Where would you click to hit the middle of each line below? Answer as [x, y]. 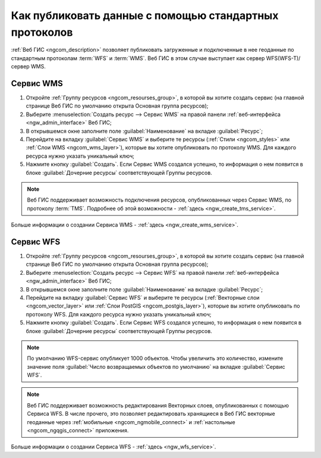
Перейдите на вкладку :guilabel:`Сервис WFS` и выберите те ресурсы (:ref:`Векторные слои [143, 297]
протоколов [42, 32]
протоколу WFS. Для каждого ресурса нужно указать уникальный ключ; [119, 314]
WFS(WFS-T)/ [283, 58]
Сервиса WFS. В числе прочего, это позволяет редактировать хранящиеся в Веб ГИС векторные [151, 414]
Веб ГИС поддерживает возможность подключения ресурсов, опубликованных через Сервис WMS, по [159, 200]
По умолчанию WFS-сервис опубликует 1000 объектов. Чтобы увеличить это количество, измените [155, 358]
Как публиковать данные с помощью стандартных [145, 15]
